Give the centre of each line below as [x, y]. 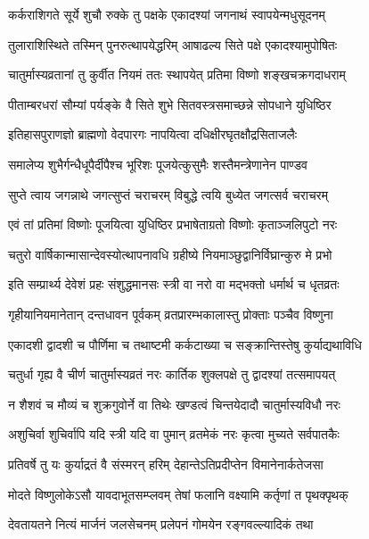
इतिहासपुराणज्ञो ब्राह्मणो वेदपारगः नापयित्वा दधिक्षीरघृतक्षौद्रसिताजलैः [153, 134]
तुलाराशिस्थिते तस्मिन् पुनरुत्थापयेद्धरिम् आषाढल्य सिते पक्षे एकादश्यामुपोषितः [173, 44]
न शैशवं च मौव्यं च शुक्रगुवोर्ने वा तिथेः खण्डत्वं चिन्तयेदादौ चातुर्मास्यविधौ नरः [174, 404]
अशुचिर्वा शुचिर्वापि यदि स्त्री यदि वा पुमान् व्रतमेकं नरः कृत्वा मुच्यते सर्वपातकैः [174, 434]
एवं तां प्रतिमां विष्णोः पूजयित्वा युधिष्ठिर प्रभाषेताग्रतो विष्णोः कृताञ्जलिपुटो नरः [173, 224]
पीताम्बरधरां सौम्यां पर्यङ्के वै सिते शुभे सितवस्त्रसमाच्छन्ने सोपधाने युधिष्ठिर [170, 104]
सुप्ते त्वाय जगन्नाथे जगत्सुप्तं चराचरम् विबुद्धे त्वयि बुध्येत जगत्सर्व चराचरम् [168, 194]
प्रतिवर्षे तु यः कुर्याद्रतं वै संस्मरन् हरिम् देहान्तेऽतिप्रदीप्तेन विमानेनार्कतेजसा [166, 464]
